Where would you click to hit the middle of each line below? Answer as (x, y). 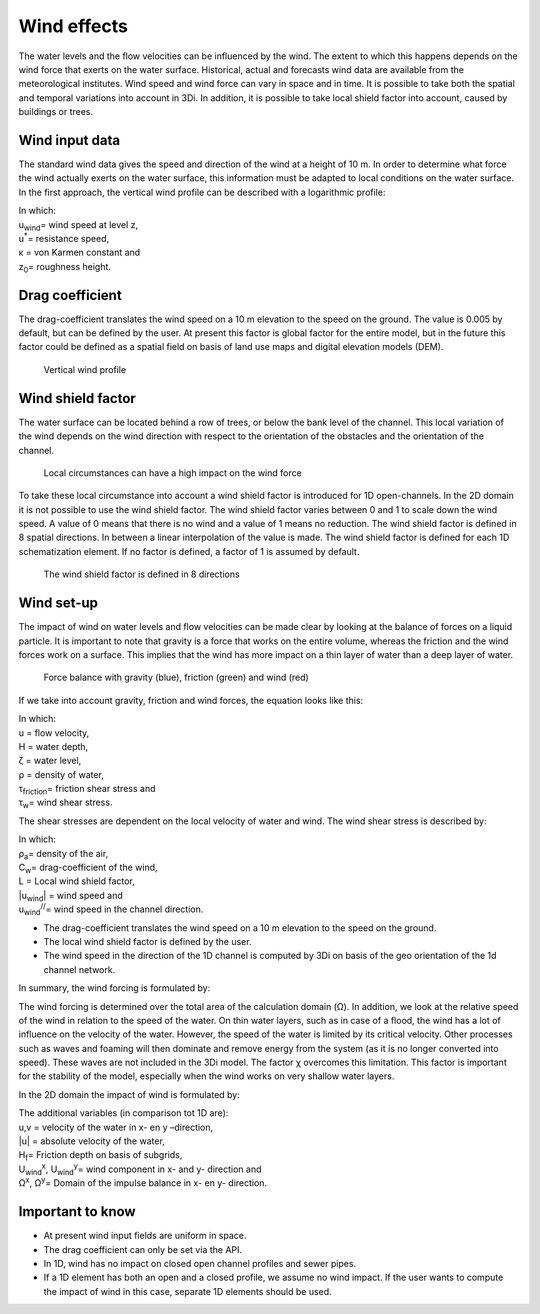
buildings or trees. (56, 112)
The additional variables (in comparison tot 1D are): (123, 1113)
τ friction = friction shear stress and (87, 790)
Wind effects (73, 26)
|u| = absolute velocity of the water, (91, 1141)
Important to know (77, 1211)
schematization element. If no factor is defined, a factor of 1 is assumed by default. (189, 551)
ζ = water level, (50, 761)
